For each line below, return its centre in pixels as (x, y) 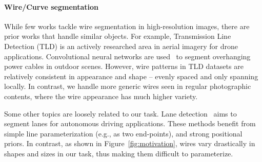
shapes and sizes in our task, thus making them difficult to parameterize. (119, 153)
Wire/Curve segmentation (52, 6)
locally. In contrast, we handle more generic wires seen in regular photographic (128, 86)
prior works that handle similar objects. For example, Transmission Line (118, 36)
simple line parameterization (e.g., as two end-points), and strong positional (123, 133)
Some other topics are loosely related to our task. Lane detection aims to (120, 113)
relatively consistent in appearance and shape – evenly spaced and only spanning (131, 76)
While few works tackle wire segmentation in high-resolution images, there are (127, 26)
